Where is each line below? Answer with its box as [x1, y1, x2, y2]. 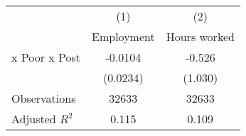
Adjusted [11, 110, 56, 127]
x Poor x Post [11, 49, 81, 65]
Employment [92, 28, 155, 45]
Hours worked [166, 28, 235, 45]
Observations [11, 90, 76, 106]
